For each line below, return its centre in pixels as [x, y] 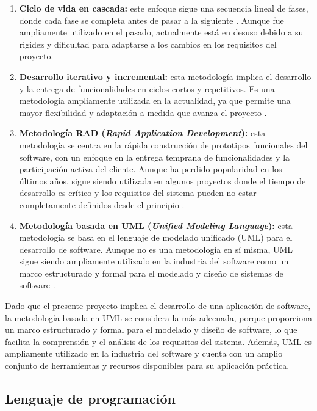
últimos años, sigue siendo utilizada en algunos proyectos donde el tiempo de [162, 180]
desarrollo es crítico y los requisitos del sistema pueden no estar [138, 193]
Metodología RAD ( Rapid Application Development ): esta [142, 133]
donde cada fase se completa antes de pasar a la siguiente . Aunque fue [151, 20]
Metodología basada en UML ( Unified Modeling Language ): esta [156, 225]
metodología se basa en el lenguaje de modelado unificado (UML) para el [156, 237]
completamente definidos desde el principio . [102, 204]
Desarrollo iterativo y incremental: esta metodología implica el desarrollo [165, 76]
